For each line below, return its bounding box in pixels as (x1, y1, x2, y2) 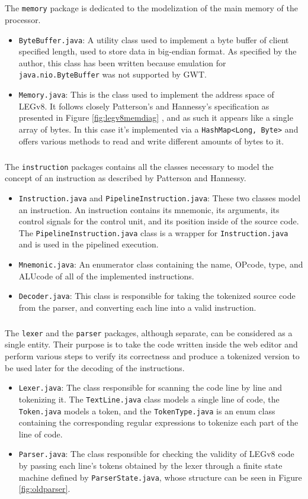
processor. (5, 14, 41, 26)
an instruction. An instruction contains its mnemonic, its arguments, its (18, 203, 280, 215)
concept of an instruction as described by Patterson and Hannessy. (5, 172, 246, 184)
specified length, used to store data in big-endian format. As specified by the (18, 45, 297, 57)
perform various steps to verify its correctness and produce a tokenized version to (5, 350, 300, 362)
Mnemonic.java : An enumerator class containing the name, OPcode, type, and (18, 257, 303, 270)
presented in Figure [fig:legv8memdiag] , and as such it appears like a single (18, 111, 293, 124)
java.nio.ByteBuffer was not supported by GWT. (18, 68, 207, 81)
